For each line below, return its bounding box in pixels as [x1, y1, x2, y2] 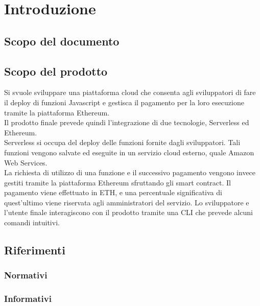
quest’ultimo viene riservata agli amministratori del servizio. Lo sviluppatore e [4, 197, 249, 207]
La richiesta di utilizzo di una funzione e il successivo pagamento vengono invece [4, 167, 256, 178]
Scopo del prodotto [4, 63, 108, 79]
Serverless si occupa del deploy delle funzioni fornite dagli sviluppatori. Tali [4, 137, 241, 148]
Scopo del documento [4, 33, 120, 49]
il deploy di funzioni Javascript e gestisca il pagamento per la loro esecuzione [4, 97, 244, 107]
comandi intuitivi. [4, 217, 60, 228]
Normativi [4, 269, 48, 281]
